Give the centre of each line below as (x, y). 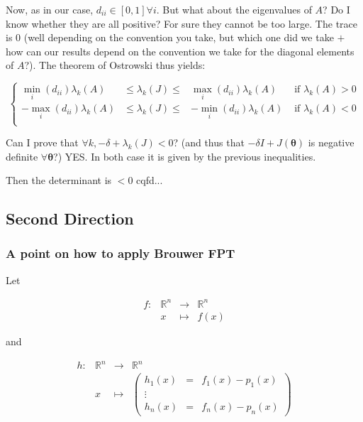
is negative (331, 142)
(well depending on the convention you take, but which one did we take (179, 37)
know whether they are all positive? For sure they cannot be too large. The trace (182, 23)
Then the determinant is (59, 180)
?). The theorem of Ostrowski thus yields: (115, 65)
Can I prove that (42, 142)
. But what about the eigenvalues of (234, 9)
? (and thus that (209, 142)
